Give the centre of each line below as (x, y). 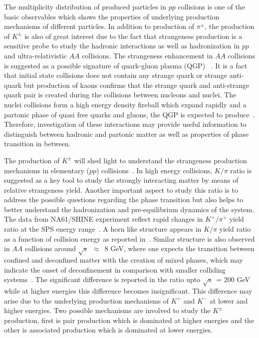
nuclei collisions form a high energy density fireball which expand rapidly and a (125, 104)
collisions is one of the (211, 6)
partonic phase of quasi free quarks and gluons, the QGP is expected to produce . (129, 114)
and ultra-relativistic (35, 55)
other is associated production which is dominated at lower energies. (108, 330)
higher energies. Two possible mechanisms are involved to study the (107, 310)
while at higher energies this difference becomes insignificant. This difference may (128, 290)
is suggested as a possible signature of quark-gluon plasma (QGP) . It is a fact (126, 65)
